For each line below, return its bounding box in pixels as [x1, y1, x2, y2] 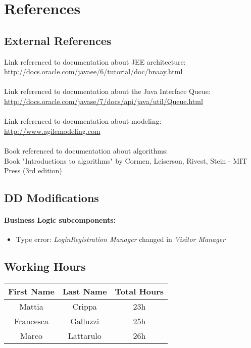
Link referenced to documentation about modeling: [4, 116, 162, 126]
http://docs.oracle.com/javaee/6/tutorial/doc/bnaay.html [4, 66, 183, 77]
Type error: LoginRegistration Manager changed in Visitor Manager [16, 234, 225, 244]
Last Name [62, 285, 107, 297]
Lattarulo [68, 330, 102, 342]
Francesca [14, 315, 48, 327]
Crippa [72, 301, 97, 313]
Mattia [19, 301, 43, 313]
